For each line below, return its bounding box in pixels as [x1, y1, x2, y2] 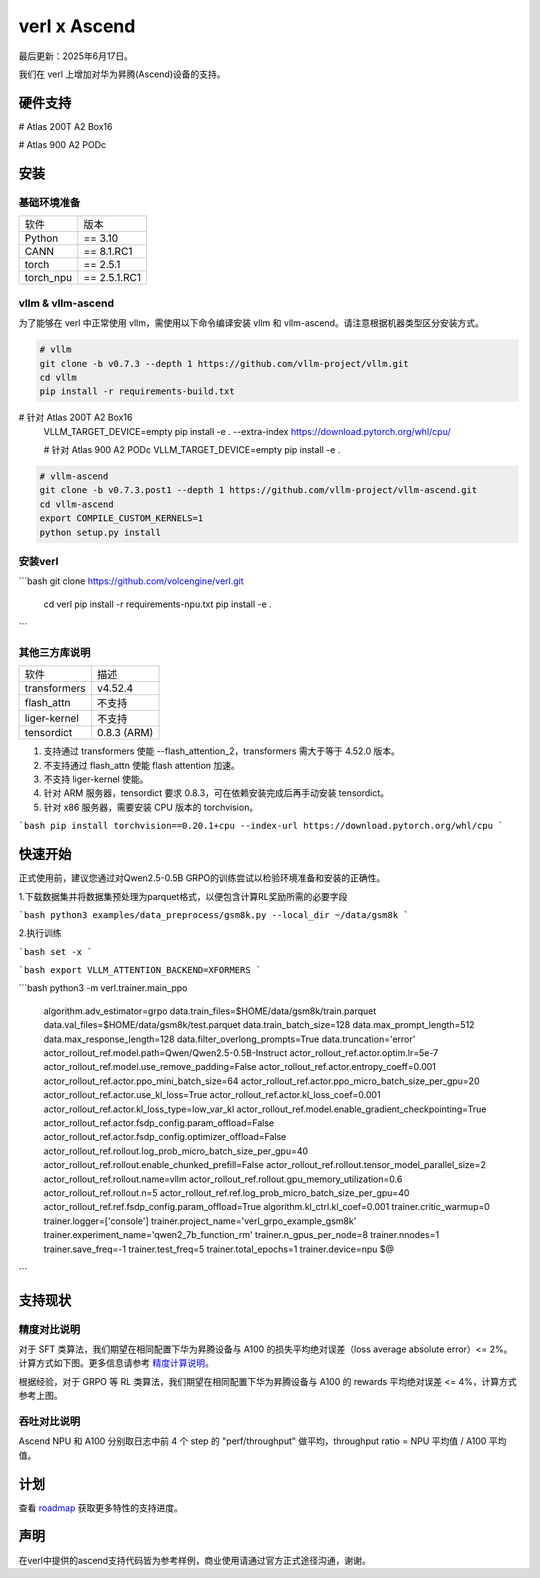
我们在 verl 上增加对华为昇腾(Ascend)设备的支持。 [18, 68, 226, 80]
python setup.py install [39, 526, 162, 538]
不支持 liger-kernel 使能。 [43, 773, 149, 785]
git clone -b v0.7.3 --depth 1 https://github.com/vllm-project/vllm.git [39, 358, 409, 369]
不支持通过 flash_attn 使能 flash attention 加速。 [43, 759, 240, 771]
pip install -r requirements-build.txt [39, 386, 235, 397]
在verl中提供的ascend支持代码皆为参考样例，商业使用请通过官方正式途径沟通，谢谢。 [18, 1554, 371, 1566]
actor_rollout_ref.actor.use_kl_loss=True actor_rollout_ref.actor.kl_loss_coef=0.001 [43, 1089, 381, 1101]
